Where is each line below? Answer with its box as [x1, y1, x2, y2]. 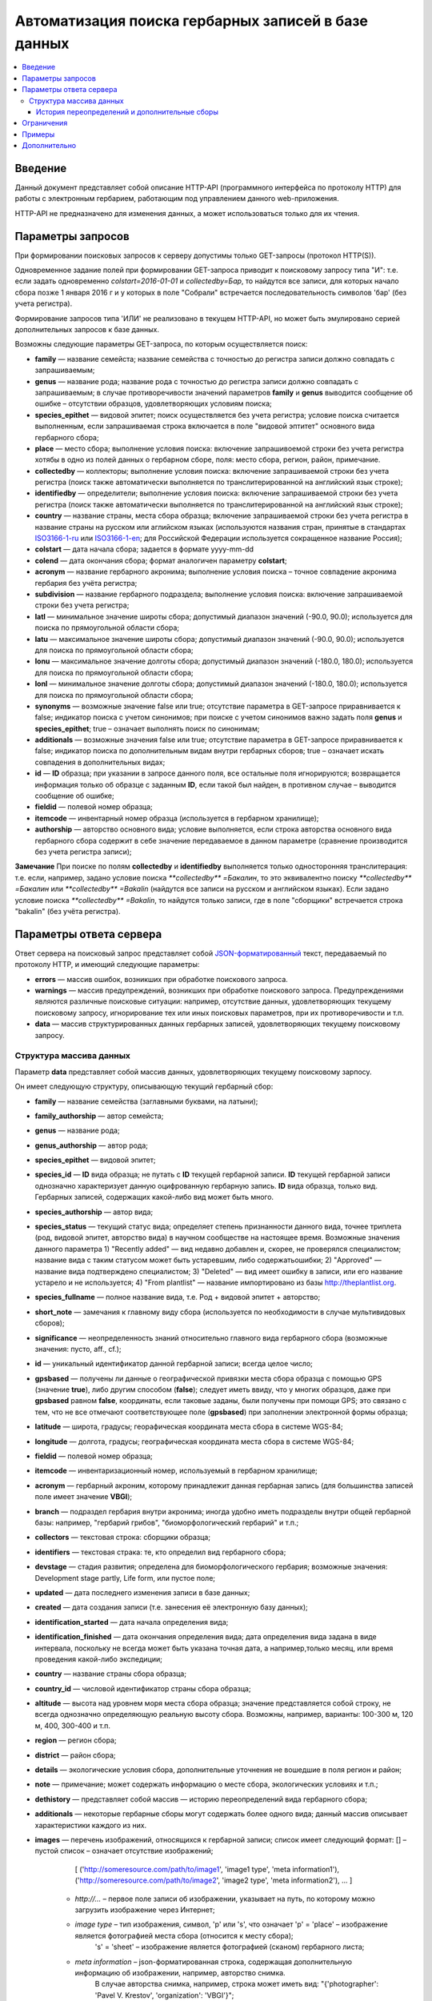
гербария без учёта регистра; [34, 578, 138, 587]
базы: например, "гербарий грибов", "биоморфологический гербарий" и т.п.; [34, 1518, 299, 1527]
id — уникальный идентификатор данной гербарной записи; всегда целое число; [34, 1359, 314, 1369]
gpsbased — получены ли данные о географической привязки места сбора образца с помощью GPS [34, 1373, 382, 1383]
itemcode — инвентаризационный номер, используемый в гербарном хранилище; [34, 1466, 318, 1476]
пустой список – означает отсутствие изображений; [34, 1846, 214, 1856]
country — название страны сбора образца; [34, 1669, 187, 1678]
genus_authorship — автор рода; [34, 1141, 148, 1150]
